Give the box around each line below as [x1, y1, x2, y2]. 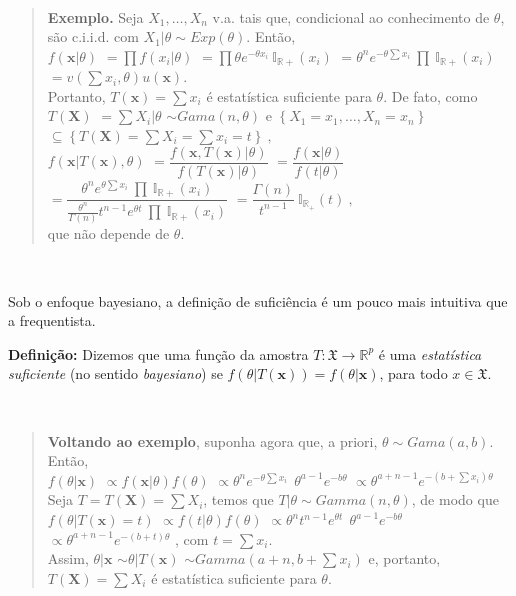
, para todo [379, 363, 448, 384]
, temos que [203, 489, 274, 510]
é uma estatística [378, 343, 482, 364]
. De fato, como [383, 85, 478, 106]
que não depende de [47, 223, 170, 244]
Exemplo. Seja [47, 6, 144, 27]
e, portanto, [368, 548, 441, 569]
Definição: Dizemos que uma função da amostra [8, 343, 309, 364]
